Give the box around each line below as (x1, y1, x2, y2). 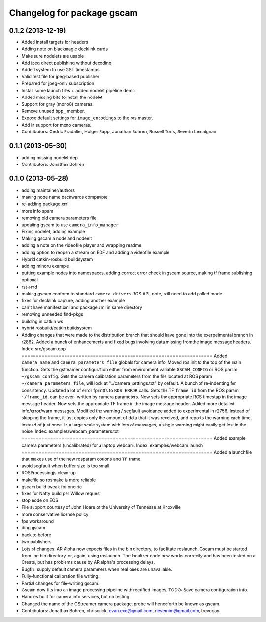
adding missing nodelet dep (21, 155, 78, 161)
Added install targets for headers (21, 39, 89, 45)
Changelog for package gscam (9, 7, 138, 18)
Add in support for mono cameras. (21, 122, 92, 128)
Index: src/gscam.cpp (21, 346, 66, 352)
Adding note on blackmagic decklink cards (21, 46, 108, 52)
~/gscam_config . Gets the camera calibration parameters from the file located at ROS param (21, 373, 212, 379)
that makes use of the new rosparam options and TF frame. (21, 456, 142, 462)
